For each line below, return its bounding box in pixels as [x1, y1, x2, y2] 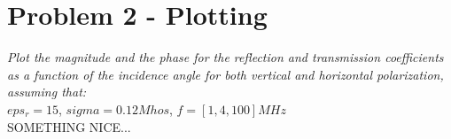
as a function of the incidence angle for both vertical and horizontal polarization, [7, 65, 444, 83]
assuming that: [7, 82, 87, 101]
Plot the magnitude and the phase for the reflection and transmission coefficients [7, 48, 444, 66]
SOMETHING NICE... [7, 117, 131, 135]
